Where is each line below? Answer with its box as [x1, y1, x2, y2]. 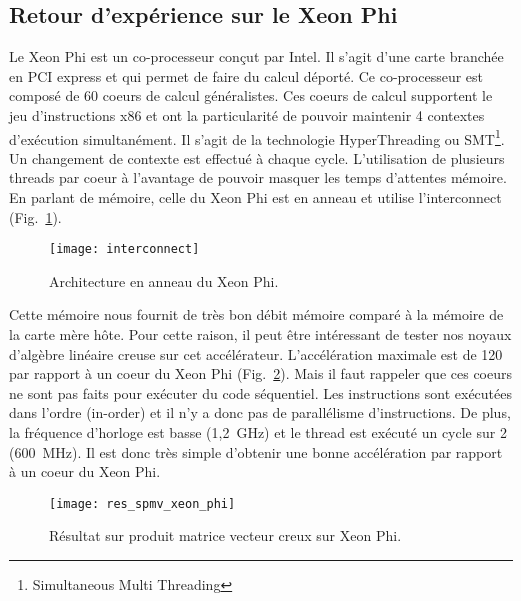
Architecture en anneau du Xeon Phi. [49, 270, 279, 291]
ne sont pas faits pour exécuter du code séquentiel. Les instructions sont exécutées [9, 382, 513, 403]
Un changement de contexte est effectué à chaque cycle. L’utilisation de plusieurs [9, 147, 505, 168]
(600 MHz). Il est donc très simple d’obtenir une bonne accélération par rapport [9, 441, 503, 462]
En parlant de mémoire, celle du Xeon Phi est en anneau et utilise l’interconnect [9, 187, 502, 208]
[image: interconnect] [49, 242, 200, 257]
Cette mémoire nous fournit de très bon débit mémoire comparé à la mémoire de [9, 304, 504, 325]
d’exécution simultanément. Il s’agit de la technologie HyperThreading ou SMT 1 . [9, 125, 505, 149]
